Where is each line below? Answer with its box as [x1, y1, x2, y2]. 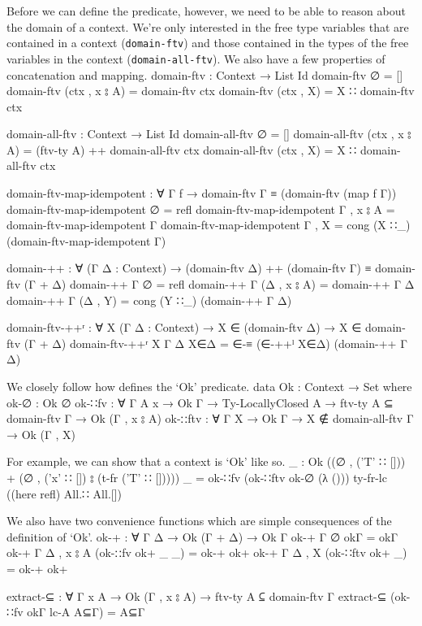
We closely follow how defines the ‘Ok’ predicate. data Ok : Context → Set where [6, 378, 412, 394]
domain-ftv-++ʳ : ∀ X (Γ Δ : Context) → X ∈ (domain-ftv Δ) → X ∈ [6, 319, 362, 336]
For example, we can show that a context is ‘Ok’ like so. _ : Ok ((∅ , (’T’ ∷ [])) [6, 453, 406, 470]
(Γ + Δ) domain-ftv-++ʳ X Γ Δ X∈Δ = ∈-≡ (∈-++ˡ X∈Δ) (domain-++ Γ [24, 334, 407, 351]
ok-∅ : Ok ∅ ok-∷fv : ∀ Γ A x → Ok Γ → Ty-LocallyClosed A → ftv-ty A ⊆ [6, 393, 394, 411]
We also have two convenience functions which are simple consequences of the [6, 512, 392, 529]
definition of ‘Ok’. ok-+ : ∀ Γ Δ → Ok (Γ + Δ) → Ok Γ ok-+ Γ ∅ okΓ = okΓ [6, 528, 398, 545]
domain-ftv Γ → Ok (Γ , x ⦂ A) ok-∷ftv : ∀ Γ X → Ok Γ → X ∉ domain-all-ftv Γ [6, 410, 414, 427]
